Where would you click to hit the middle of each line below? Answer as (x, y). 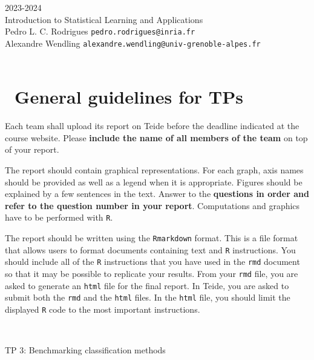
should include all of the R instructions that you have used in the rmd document (152, 262)
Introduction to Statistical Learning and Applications (104, 19)
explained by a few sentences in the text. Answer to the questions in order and (157, 194)
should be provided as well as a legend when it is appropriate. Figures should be (154, 182)
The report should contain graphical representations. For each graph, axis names (154, 170)
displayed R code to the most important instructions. (103, 309)
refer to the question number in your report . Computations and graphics (152, 205)
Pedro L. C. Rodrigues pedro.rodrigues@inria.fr (100, 31)
